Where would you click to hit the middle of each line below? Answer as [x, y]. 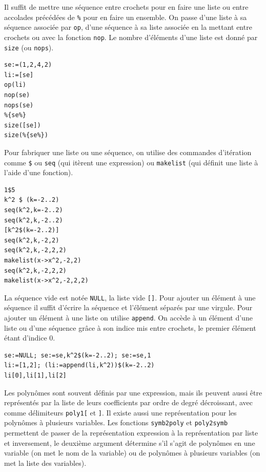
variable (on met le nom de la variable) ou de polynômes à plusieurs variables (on [132, 453]
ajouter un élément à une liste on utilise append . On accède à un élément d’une [128, 317]
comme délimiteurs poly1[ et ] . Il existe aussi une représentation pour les [120, 412]
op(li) [15, 85]
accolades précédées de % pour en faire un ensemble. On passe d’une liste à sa [126, 17]
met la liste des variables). [45, 462]
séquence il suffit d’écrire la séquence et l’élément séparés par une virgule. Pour [128, 307]
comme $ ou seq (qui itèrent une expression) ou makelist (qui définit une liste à [131, 162]
